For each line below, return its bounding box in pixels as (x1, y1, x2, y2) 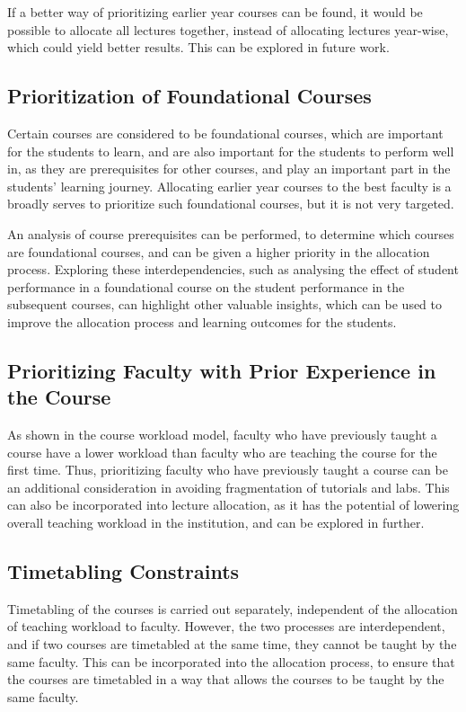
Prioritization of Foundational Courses (7, 82, 372, 110)
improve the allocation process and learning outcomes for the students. (7, 312, 397, 331)
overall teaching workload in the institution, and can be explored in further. (7, 513, 425, 532)
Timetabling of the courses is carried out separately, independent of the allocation (7, 599, 458, 618)
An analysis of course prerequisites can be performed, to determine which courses (7, 224, 454, 243)
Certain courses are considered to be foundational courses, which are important (7, 123, 444, 142)
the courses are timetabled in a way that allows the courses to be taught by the (7, 670, 444, 689)
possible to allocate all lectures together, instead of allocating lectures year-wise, (7, 20, 449, 39)
